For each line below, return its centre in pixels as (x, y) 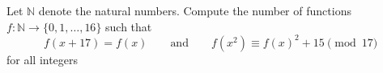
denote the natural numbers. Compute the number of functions (195, 10)
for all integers (43, 59)
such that (129, 26)
